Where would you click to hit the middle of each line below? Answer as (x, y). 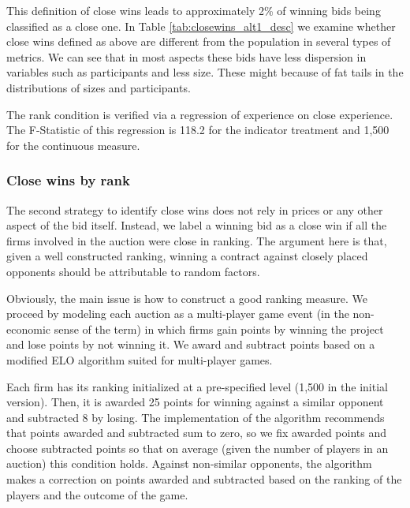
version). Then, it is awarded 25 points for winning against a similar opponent (195, 402)
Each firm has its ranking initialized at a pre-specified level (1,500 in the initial (197, 386)
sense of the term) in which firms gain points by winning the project (219, 329)
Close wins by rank (68, 180)
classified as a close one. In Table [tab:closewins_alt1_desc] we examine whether (201, 26)
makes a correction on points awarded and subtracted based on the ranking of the (204, 479)
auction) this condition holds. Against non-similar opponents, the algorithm (189, 463)
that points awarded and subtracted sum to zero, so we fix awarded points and (196, 433)
